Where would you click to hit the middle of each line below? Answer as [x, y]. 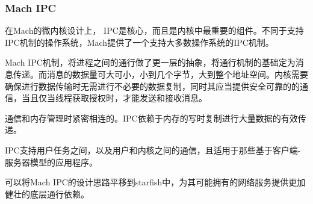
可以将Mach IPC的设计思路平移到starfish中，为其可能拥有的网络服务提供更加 [155, 182]
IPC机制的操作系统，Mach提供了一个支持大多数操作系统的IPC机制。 [139, 42]
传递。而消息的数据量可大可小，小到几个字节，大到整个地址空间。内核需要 [160, 74]
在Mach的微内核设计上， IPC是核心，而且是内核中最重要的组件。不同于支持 [154, 30]
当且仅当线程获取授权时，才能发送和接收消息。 [114, 98]
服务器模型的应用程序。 [51, 162]
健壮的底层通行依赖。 [47, 193]
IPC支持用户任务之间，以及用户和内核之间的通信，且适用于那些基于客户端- [153, 150]
